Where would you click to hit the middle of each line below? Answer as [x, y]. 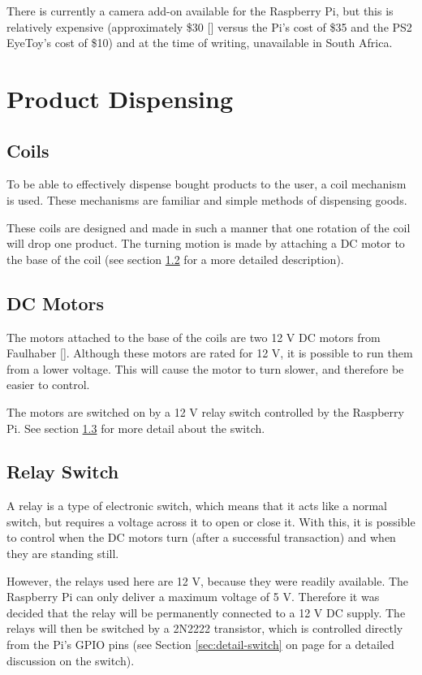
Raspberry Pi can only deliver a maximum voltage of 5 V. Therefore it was [193, 597]
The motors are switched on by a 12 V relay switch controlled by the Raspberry [205, 411]
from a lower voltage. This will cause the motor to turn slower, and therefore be [205, 368]
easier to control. [48, 385]
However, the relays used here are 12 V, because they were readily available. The [208, 580]
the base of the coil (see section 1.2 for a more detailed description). [175, 259]
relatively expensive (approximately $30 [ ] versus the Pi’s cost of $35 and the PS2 [209, 26]
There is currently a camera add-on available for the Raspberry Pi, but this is [200, 11]
